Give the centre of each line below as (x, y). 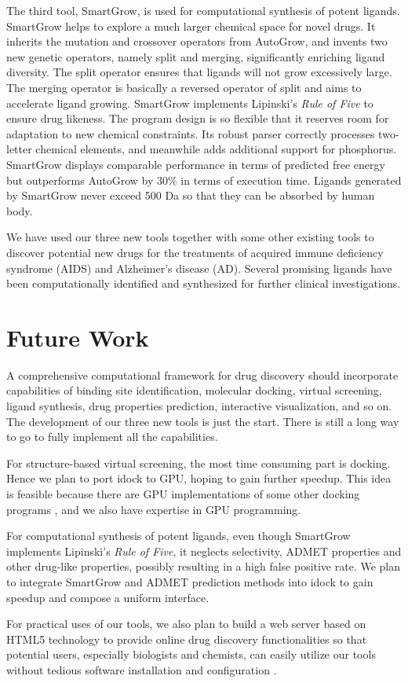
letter (19, 149)
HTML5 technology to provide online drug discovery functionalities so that (187, 639)
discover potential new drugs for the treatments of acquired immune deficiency (195, 252)
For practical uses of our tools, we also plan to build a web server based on (186, 624)
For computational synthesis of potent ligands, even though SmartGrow (178, 536)
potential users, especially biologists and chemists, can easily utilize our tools (191, 654)
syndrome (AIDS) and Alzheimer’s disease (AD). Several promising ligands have (199, 268)
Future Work (78, 337)
